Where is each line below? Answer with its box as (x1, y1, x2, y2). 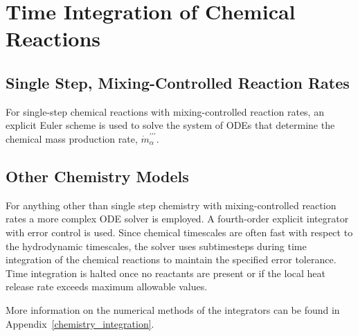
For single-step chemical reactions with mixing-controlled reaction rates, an (6, 104, 324, 118)
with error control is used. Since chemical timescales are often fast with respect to (6, 224, 353, 239)
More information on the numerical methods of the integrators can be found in (6, 302, 340, 317)
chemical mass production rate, (6, 131, 138, 145)
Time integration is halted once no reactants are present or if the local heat (6, 265, 325, 280)
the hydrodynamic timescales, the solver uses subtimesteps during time (6, 238, 307, 253)
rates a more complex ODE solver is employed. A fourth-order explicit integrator (6, 211, 349, 226)
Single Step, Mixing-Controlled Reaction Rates (6, 71, 350, 93)
